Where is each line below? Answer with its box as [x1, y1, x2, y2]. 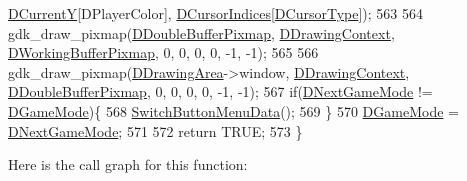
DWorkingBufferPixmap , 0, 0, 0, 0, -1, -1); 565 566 [8, 42, 319, 63]
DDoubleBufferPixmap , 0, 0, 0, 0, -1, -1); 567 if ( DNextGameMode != [8, 81, 433, 102]
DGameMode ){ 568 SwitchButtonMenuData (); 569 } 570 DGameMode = [8, 100, 459, 121]
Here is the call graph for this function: [8, 154, 248, 175]
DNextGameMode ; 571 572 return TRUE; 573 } [8, 120, 303, 141]
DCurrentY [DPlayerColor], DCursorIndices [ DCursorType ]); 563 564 [8, 3, 423, 23]
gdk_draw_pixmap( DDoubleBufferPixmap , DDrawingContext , [8, 22, 395, 43]
